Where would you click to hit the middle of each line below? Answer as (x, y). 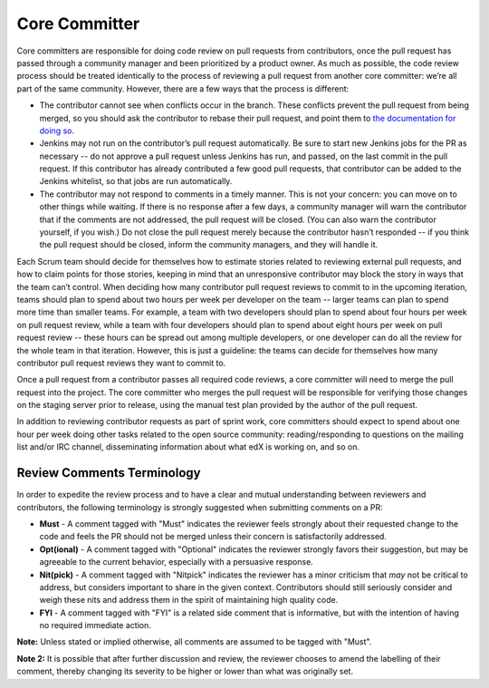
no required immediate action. (95, 625)
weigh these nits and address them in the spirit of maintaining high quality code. (189, 600)
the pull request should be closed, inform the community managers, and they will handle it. (209, 245)
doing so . (57, 131)
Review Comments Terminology (109, 473)
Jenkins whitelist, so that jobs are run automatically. (136, 181)
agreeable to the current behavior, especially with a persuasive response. (177, 562)
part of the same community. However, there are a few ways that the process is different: (183, 88)
